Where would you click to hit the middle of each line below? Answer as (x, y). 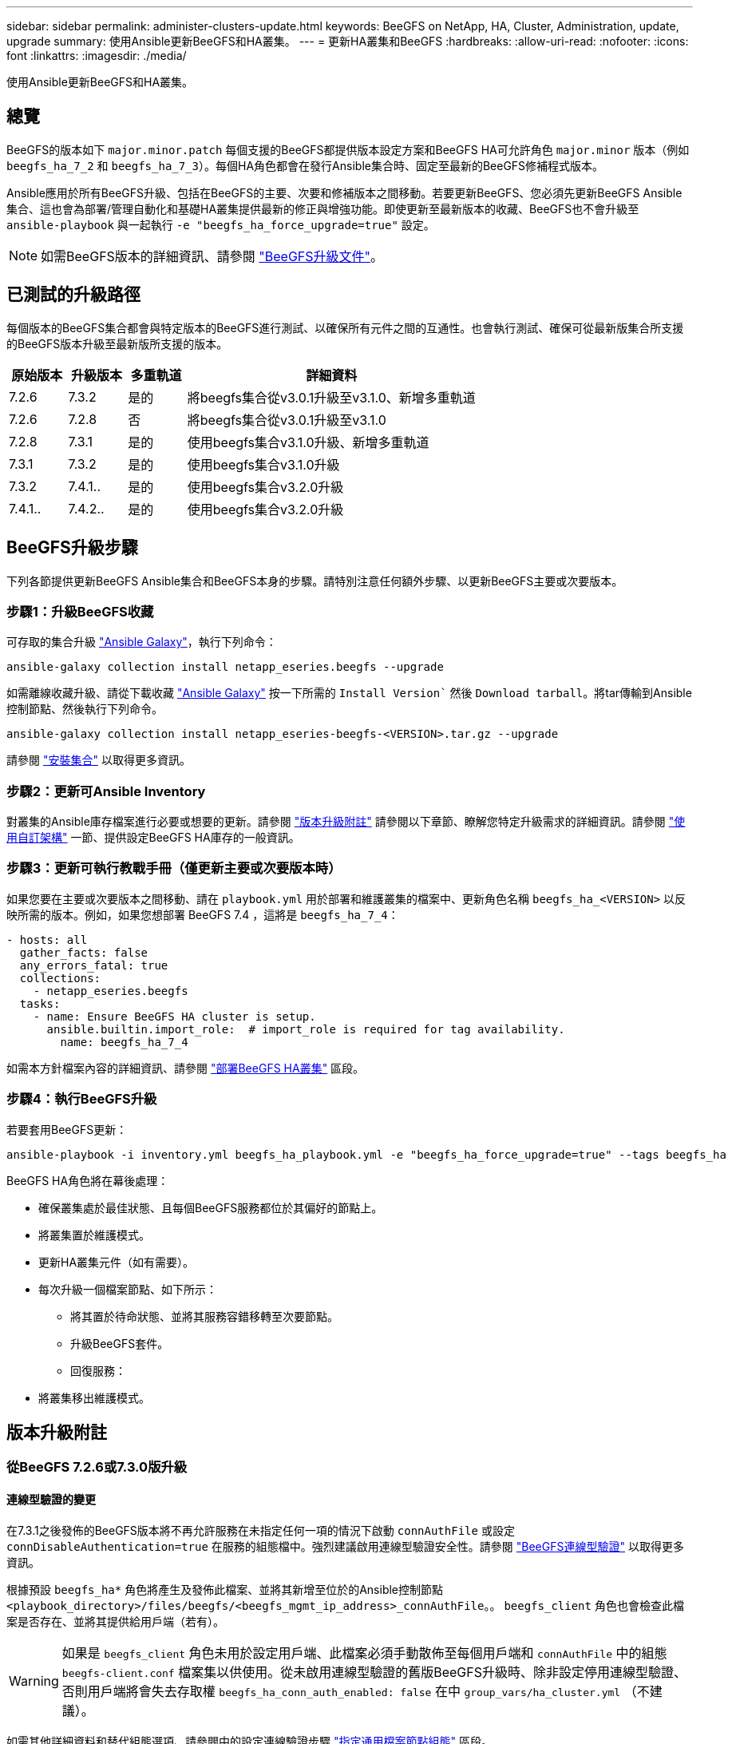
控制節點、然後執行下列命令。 (85, 709)
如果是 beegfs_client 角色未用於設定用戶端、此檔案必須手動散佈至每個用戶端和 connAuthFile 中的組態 (364, 1653)
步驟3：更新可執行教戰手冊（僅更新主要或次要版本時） (174, 868)
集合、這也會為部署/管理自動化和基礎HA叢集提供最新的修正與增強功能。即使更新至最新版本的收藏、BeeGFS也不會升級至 (323, 208)
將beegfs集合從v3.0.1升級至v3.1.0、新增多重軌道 (331, 397)
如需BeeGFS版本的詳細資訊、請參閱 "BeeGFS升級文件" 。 (212, 256)
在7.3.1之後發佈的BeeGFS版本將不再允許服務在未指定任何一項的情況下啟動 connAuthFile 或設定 (261, 1530)
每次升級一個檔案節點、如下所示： (128, 1289)
